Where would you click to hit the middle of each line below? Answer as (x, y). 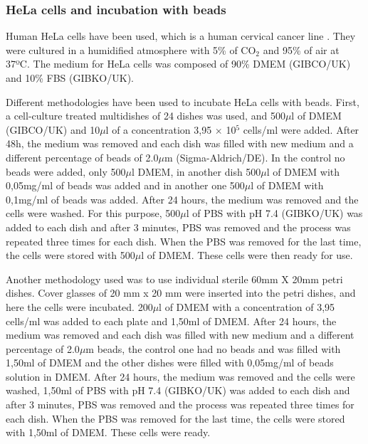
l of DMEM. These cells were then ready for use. (247, 255)
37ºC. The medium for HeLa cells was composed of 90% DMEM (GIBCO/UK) (178, 64)
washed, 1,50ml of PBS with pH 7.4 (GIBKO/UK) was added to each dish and (178, 390)
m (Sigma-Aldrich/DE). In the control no (254, 157)
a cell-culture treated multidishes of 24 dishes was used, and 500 (146, 116)
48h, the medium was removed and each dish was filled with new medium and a (180, 143)
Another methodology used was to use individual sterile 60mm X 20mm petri (174, 279)
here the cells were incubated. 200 (79, 306)
